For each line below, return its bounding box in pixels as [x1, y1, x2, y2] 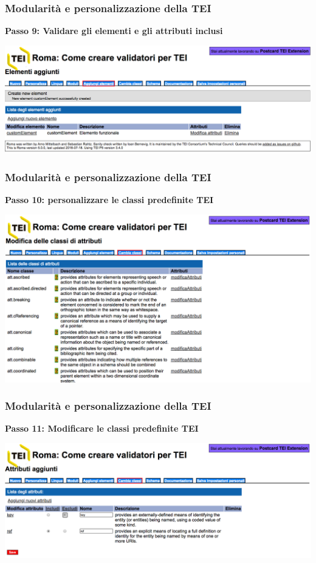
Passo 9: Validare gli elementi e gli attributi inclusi [5, 24, 223, 37]
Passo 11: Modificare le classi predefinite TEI [5, 422, 199, 435]
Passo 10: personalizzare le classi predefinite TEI [5, 193, 214, 206]
